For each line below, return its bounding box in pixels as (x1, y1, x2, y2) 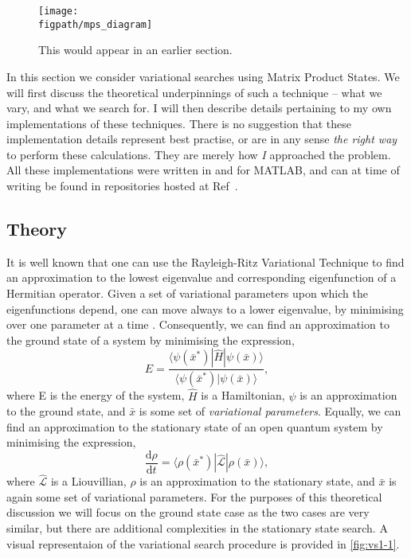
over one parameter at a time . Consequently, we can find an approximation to (6, 316, 389, 333)
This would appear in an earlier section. (38, 41, 233, 58)
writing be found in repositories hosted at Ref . (6, 178, 238, 194)
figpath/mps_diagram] (38, 18, 153, 30)
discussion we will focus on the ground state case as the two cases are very (6, 504, 370, 521)
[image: (38, 6, 79, 17)
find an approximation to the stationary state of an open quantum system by (6, 418, 383, 435)
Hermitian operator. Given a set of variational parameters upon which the (6, 285, 368, 302)
